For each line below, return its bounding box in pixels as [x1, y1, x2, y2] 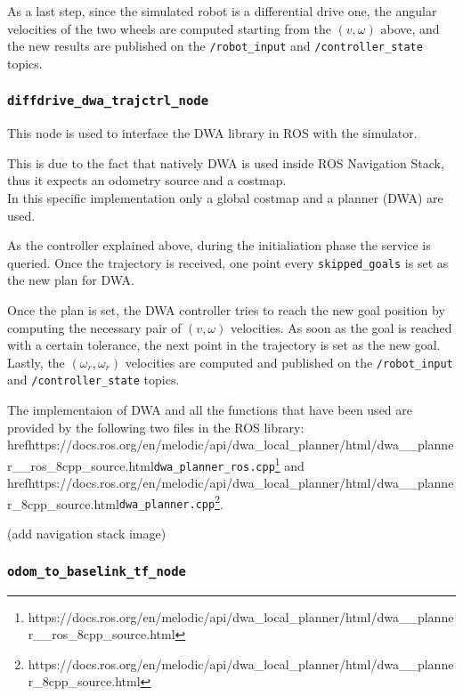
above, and [380, 19, 440, 37]
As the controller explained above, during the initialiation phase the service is [7, 236, 431, 255]
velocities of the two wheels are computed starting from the [7, 19, 331, 37]
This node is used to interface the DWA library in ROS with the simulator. [7, 124, 418, 142]
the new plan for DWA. [7, 271, 134, 289]
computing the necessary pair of [7, 318, 182, 336]
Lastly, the [7, 352, 65, 371]
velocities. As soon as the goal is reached [231, 318, 452, 336]
